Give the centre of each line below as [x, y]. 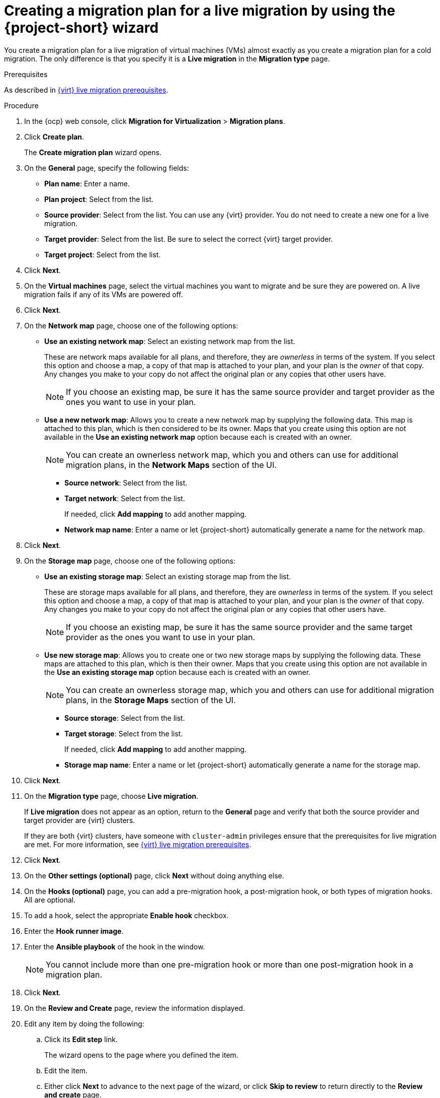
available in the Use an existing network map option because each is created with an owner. [198, 437]
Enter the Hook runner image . [74, 931]
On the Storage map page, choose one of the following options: [130, 561]
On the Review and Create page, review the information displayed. [135, 1008]
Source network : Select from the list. [126, 483]
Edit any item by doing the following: [84, 1023]
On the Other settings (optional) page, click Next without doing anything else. [154, 875]
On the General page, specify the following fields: [107, 168]
